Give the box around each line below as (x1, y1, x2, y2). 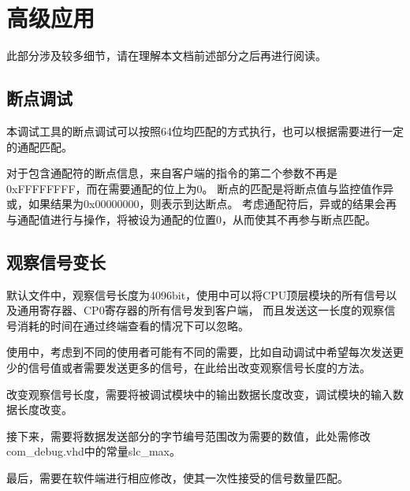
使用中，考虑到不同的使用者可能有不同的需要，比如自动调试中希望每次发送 (6, 344, 393, 360)
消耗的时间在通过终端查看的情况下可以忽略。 (17, 317, 249, 333)
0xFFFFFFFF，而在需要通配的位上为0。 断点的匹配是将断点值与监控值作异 (6, 180, 394, 196)
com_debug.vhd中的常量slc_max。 (6, 443, 181, 459)
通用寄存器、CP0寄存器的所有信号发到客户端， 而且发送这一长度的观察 (17, 302, 385, 318)
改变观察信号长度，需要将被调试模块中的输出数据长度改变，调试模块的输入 (6, 385, 393, 402)
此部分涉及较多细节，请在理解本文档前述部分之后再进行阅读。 (6, 47, 326, 64)
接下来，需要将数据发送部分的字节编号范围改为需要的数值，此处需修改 (6, 427, 371, 444)
